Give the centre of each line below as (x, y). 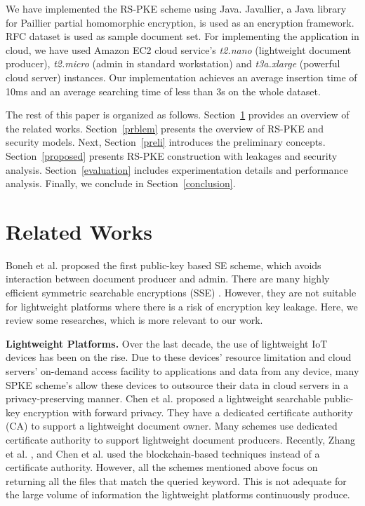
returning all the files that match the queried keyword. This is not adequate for (176, 480)
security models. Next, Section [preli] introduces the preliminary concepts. (166, 142)
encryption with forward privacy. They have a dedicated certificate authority (188, 412)
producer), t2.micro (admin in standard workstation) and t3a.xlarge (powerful (173, 63)
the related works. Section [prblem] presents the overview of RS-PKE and (165, 128)
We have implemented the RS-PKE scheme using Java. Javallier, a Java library (176, 8)
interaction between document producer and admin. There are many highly (168, 279)
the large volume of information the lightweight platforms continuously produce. (178, 494)
